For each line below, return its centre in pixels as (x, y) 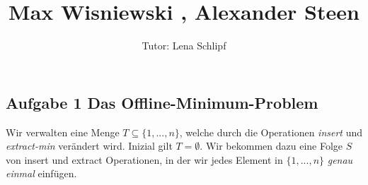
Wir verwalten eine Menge (63, 132)
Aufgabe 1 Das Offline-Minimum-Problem (162, 102)
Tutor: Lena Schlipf (184, 46)
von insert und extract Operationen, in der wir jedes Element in (144, 159)
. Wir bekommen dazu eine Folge (271, 146)
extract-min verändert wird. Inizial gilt (89, 146)
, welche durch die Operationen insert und (271, 132)
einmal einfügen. (41, 173)
